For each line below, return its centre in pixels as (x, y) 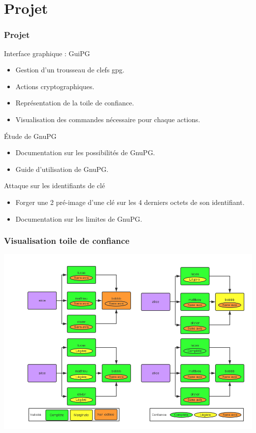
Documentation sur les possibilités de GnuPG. (85, 152)
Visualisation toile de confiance (67, 241)
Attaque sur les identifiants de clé (55, 185)
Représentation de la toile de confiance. (75, 103)
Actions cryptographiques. (55, 86)
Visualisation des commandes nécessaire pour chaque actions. (108, 119)
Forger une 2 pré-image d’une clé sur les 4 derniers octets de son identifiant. (130, 202)
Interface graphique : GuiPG (47, 53)
